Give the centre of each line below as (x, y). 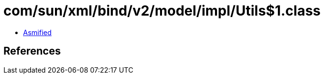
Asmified (38, 32)
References (32, 51)
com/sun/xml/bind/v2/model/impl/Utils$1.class (162, 11)
